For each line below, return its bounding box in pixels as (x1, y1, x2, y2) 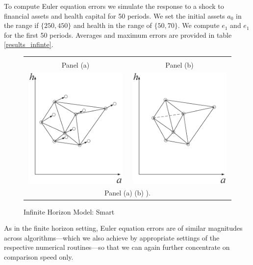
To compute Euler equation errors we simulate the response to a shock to (4, 1, 224, 11)
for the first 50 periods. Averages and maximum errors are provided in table (4, 29, 232, 40)
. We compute (177, 20, 220, 30)
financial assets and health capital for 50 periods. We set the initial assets (4, 10, 225, 21)
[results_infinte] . (4, 39, 53, 49)
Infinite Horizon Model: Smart (24, 206, 115, 217)
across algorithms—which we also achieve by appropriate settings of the (4, 232, 220, 242)
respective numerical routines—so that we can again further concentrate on (4, 242, 230, 252)
